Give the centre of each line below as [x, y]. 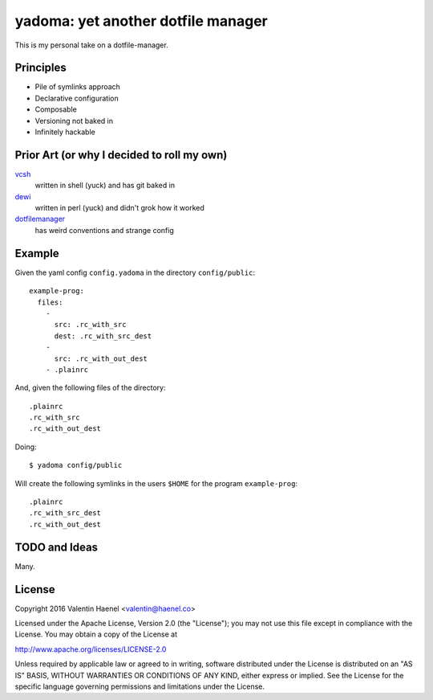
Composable [56, 109]
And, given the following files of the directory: [90, 388]
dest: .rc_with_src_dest [103, 336]
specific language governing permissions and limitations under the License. [140, 686]
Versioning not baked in [74, 121]
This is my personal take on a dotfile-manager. [91, 45]
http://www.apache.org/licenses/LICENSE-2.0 [91, 649]
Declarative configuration [77, 98]
